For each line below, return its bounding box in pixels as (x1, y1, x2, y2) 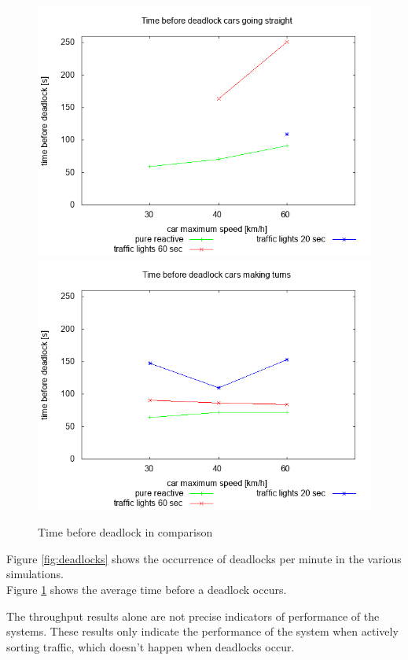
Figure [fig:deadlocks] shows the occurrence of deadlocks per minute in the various (6, 550, 402, 566)
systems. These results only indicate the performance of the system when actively (6, 623, 399, 640)
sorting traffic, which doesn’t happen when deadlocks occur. (6, 638, 295, 654)
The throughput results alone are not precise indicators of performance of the (6, 607, 380, 624)
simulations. (6, 566, 64, 582)
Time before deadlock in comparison (38, 524, 213, 540)
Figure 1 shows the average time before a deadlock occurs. (6, 581, 287, 597)
